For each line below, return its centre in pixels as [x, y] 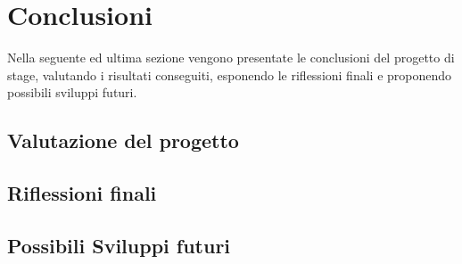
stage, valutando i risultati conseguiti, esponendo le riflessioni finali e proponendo [230, 74]
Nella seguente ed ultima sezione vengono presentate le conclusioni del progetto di [231, 58]
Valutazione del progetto [123, 140]
